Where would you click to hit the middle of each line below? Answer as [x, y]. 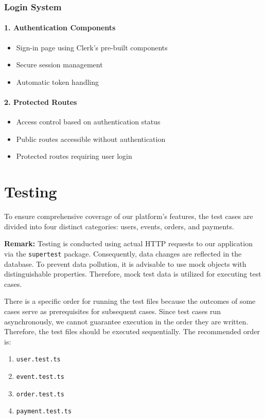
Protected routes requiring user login [74, 156]
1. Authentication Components [60, 28]
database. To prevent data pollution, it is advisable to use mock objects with [125, 263]
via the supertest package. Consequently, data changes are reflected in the [123, 253]
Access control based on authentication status [88, 122]
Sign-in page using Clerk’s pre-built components [92, 47]
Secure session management [59, 65]
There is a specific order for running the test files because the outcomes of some [130, 301]
